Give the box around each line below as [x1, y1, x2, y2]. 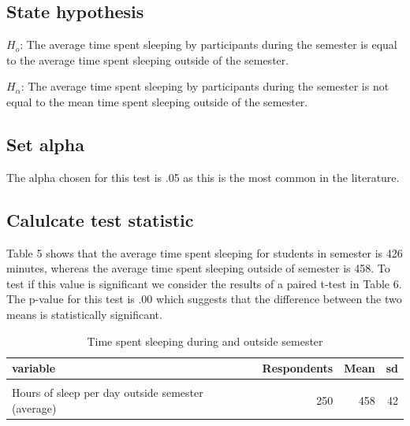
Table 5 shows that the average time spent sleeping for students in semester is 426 [6, 244, 403, 261]
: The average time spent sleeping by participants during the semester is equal [20, 36, 397, 53]
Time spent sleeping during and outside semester [87, 332, 323, 349]
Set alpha [6, 132, 84, 156]
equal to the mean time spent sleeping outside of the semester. [6, 93, 308, 109]
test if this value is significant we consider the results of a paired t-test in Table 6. [6, 275, 402, 291]
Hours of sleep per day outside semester [12, 384, 203, 401]
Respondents [262, 360, 334, 376]
